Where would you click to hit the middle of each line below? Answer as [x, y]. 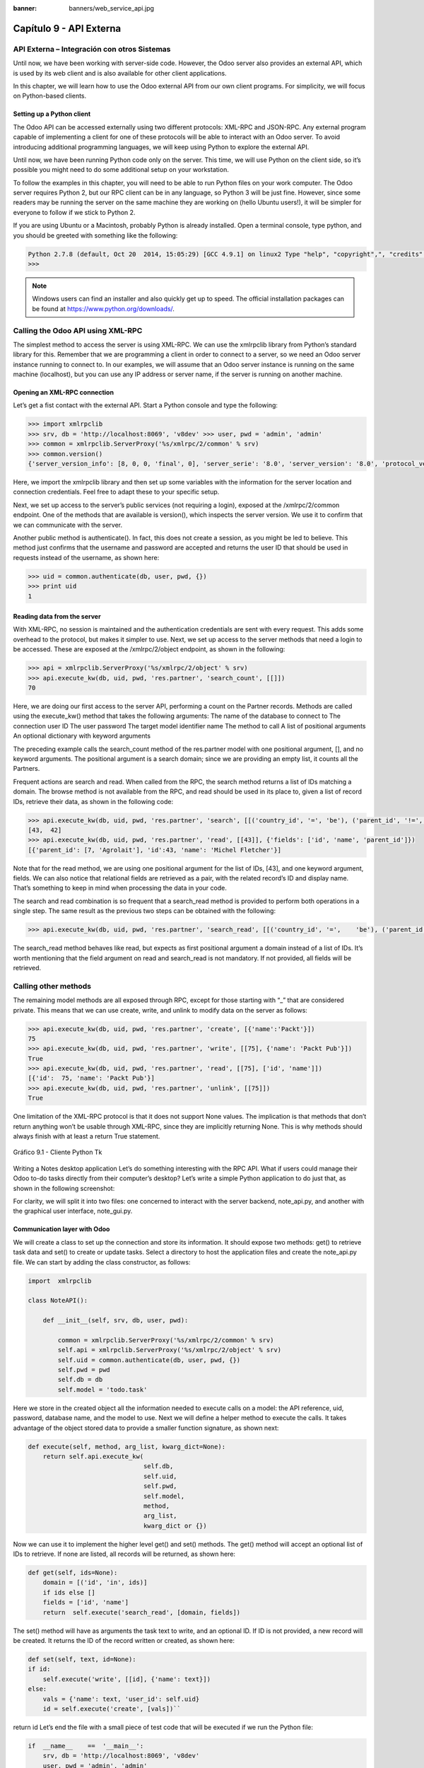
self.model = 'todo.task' [102, 1389]
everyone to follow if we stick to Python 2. [74, 212]
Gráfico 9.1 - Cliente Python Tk [58, 1152]
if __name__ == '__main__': [86, 1746]
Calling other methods [52, 986]
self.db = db [80, 1380]
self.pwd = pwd [84, 1370]
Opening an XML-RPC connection [64, 392]
